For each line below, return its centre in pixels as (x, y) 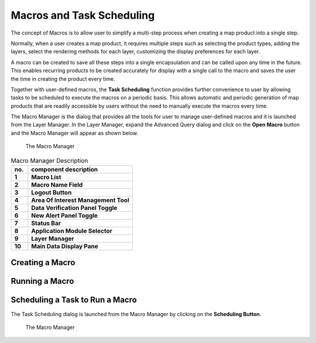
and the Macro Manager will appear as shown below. (75, 133)
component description (65, 169)
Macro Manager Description (49, 160)
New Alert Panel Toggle (65, 215)
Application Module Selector (72, 231)
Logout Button (51, 192)
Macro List (46, 177)
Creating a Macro (43, 263)
